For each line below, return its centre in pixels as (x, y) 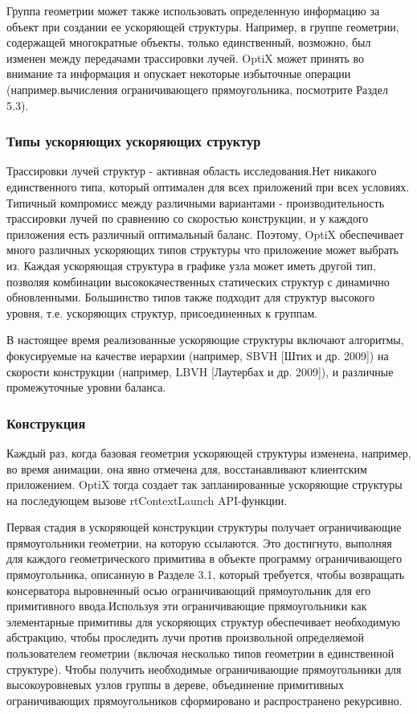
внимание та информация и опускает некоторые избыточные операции (179, 74)
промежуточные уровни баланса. (86, 387)
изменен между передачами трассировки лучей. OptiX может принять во (186, 57)
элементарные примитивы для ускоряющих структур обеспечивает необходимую (203, 621)
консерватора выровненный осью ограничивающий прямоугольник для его (189, 590)
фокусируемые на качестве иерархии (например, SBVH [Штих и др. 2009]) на (198, 355)
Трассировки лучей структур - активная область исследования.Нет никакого (192, 171)
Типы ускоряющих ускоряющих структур (134, 141)
